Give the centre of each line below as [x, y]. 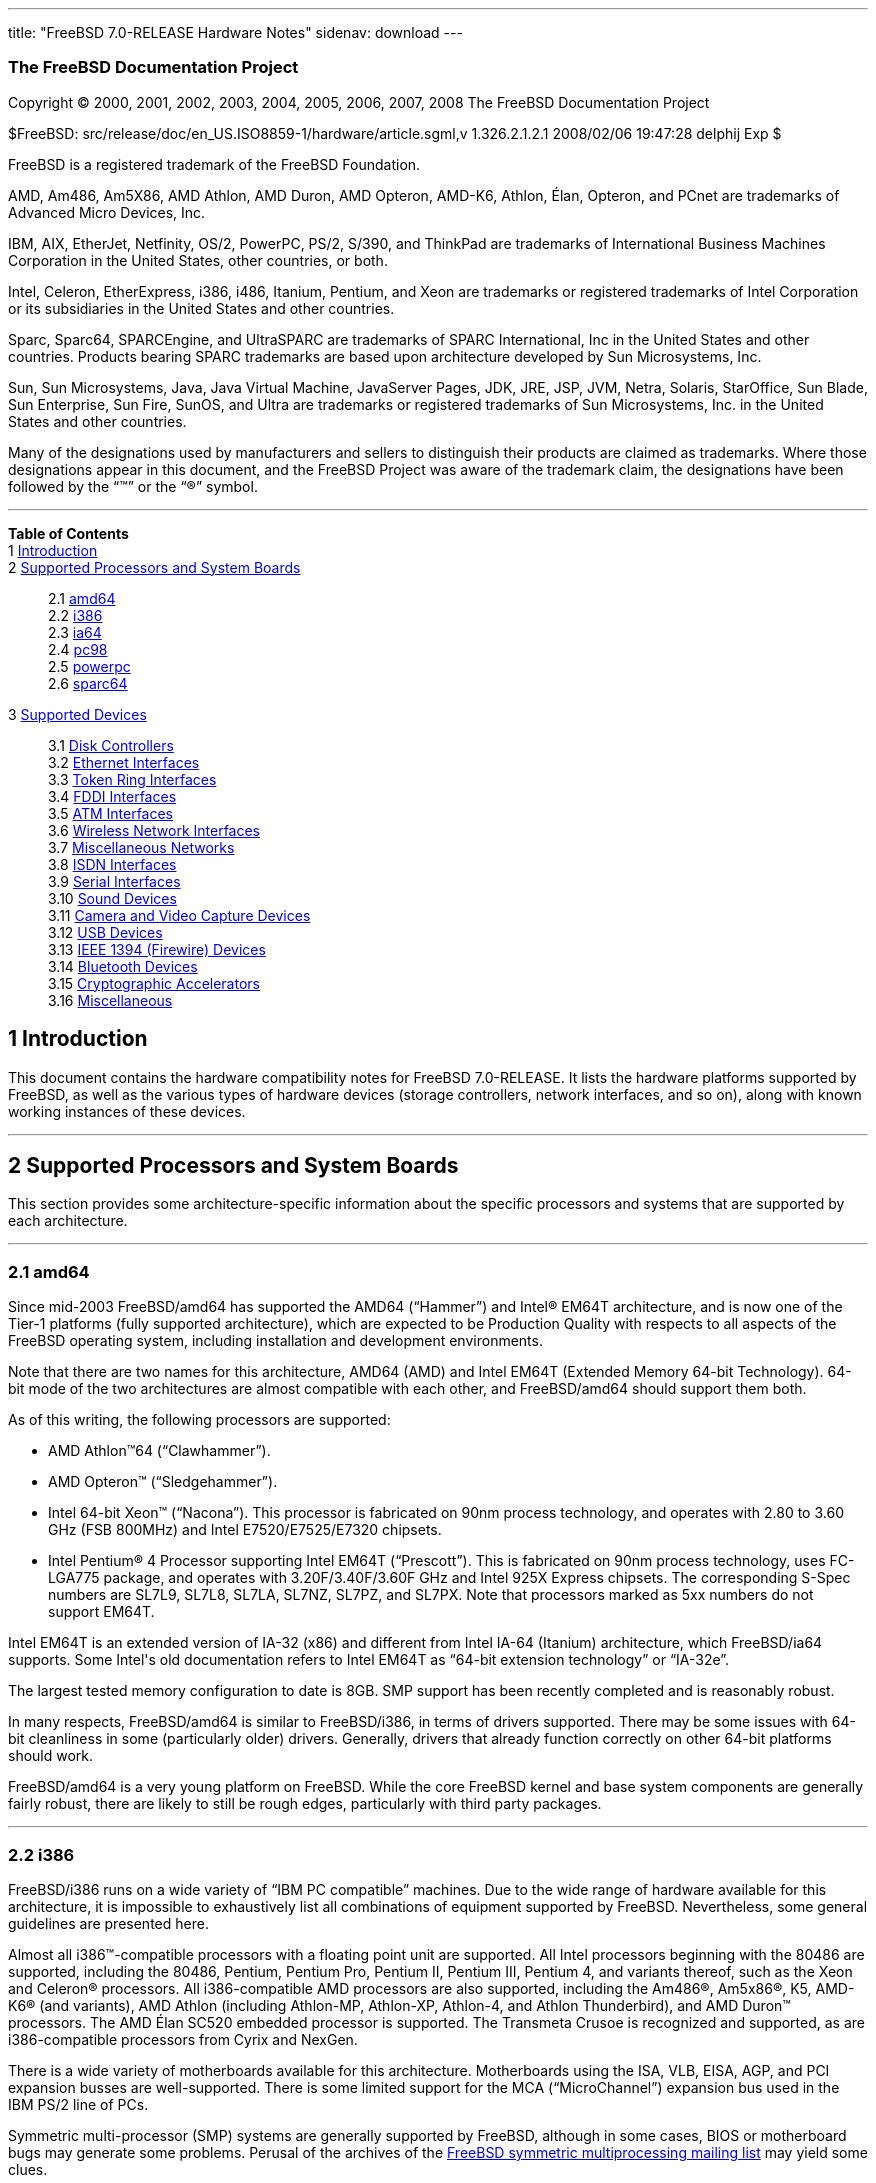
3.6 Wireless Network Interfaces [154, 830]
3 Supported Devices [77, 714]
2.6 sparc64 [88, 683]
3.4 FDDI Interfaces [112, 796]
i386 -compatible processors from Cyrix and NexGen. [183, 2039]
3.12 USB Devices [105, 932]
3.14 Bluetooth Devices [123, 966]
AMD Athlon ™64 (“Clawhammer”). [159, 1451]
